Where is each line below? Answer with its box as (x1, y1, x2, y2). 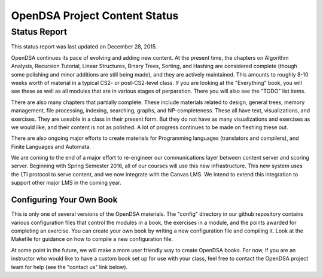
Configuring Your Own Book (11, 195, 118, 205)
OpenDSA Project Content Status (11, 9, 179, 22)
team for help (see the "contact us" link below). (11, 263, 128, 270)
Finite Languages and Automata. (11, 143, 91, 150)
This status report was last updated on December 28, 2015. (11, 43, 157, 50)
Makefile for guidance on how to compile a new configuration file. (11, 236, 173, 243)
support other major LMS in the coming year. (11, 179, 122, 187)
